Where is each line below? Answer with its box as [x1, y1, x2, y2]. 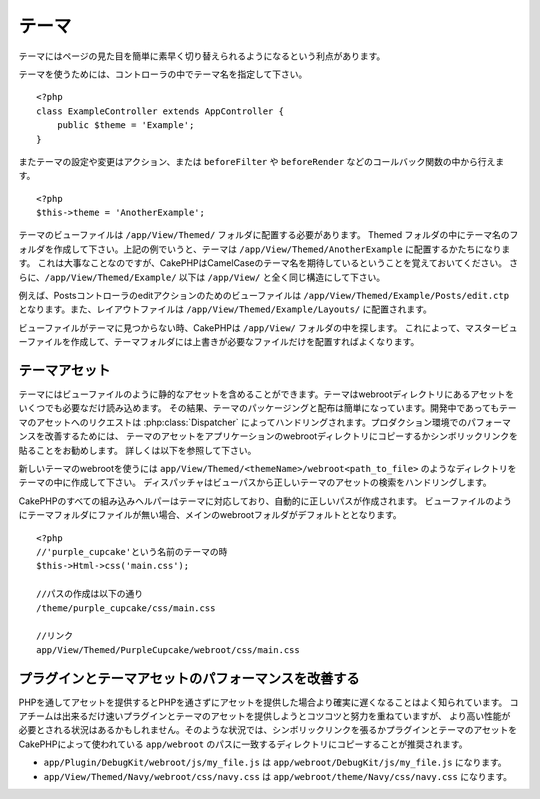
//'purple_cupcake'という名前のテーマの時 [36, 546, 228, 557]
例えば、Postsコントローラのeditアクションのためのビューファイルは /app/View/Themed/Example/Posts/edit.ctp [18, 290, 510, 302]
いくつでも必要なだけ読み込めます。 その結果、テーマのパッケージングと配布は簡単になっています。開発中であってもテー [18, 402, 517, 414]
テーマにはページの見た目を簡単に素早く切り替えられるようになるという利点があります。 [18, 50, 386, 62]
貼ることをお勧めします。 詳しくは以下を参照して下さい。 [18, 444, 257, 456]
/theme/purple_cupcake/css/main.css [36, 602, 216, 614]
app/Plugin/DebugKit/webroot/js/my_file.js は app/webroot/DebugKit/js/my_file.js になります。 [43, 756, 507, 769]
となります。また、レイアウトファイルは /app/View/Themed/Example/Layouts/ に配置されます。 [18, 303, 432, 315]
